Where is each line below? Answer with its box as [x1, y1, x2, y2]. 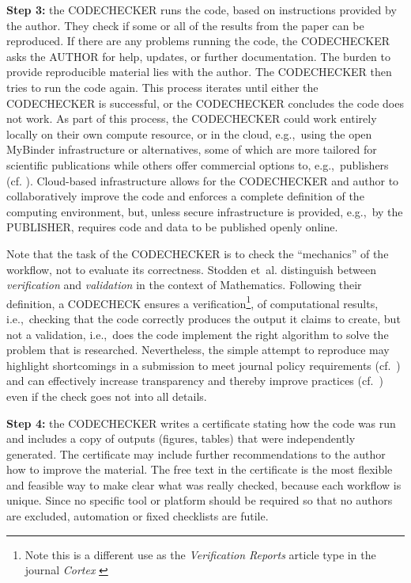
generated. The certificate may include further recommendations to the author [6, 445, 386, 462]
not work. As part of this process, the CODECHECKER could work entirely [6, 110, 377, 127]
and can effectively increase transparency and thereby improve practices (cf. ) [6, 372, 383, 389]
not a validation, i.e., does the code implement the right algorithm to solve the [6, 326, 389, 342]
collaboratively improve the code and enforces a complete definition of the [6, 188, 364, 204]
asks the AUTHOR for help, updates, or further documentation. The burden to [6, 48, 390, 64]
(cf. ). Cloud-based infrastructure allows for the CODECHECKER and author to [6, 172, 399, 189]
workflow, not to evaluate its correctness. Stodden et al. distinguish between [6, 261, 376, 277]
